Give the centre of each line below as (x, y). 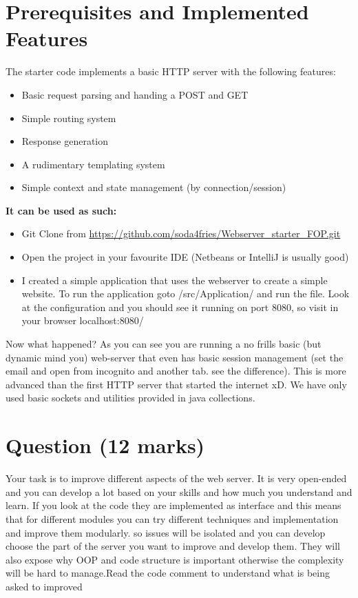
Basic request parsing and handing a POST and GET (135, 94)
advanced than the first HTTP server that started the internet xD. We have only (176, 384)
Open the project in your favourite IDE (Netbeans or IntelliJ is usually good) (185, 257)
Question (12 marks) (105, 445)
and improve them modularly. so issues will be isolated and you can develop (166, 532)
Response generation (65, 141)
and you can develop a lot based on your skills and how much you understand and (179, 491)
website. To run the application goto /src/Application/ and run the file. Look (186, 293)
